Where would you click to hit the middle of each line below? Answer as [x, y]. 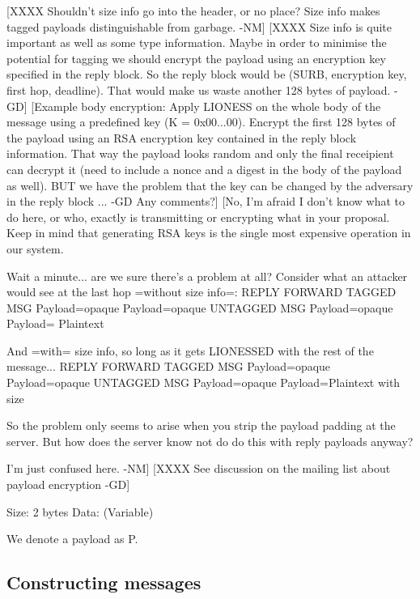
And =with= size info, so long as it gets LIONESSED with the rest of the [190, 350]
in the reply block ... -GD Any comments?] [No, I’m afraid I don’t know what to [206, 201]
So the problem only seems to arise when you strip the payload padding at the [201, 425]
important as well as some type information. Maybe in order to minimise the [197, 42]
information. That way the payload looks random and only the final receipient [200, 153]
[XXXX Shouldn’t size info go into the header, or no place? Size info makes [193, 11]
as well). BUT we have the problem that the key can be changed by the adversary [210, 185]
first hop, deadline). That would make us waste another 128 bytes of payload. [199, 89]
